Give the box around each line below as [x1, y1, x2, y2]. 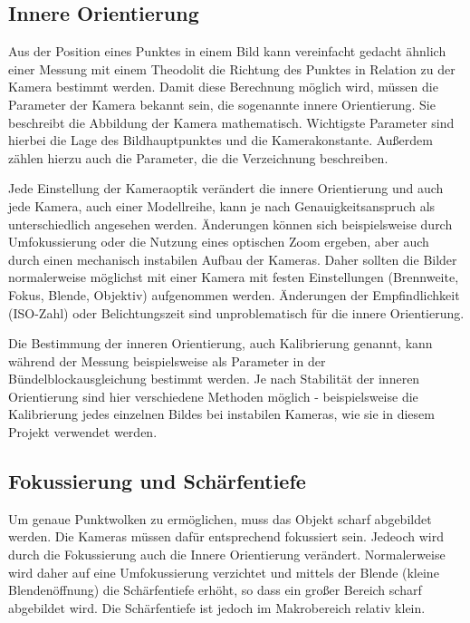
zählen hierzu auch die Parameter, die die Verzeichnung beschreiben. [8, 148, 388, 167]
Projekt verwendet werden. [8, 423, 158, 442]
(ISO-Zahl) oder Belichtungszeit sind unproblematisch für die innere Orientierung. [8, 303, 465, 322]
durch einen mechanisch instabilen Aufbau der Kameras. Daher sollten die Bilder [8, 249, 457, 268]
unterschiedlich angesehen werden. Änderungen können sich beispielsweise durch [8, 214, 453, 233]
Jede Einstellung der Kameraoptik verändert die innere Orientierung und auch [8, 179, 444, 198]
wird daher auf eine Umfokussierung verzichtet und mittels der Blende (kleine [8, 562, 439, 581]
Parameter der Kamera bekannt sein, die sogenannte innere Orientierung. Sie [8, 94, 436, 113]
